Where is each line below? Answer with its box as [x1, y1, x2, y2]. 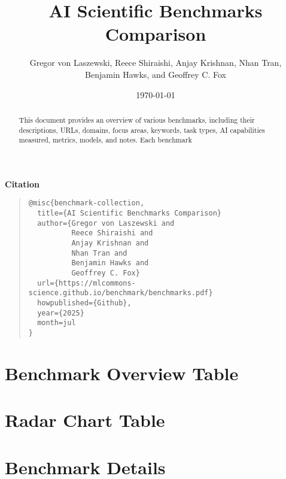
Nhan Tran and [71, 248, 127, 257]
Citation [5, 177, 39, 190]
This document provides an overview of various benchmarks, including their [19, 114, 255, 125]
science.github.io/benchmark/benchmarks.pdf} [28, 289, 213, 298]
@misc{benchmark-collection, [28, 199, 145, 208]
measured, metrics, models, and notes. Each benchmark [19, 135, 192, 145]
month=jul [37, 319, 76, 328]
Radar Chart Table [5, 408, 165, 432]
